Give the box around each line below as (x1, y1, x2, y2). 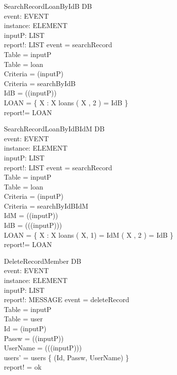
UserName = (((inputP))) (4, 343, 82, 353)
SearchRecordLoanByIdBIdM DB (4, 124, 105, 134)
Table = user (4, 313, 43, 324)
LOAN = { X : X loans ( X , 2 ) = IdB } (4, 97, 128, 107)
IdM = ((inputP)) (4, 210, 58, 220)
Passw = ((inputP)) (4, 333, 64, 343)
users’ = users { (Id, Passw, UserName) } (4, 352, 129, 362)
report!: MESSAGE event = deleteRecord (4, 294, 129, 305)
